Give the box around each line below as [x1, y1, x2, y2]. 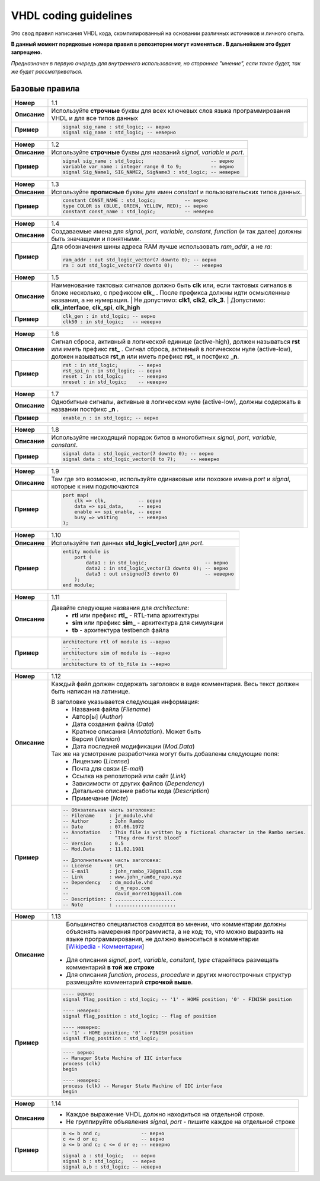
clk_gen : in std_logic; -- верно [62, 313, 156, 320]
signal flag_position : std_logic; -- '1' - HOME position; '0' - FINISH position [62, 996, 292, 1003]
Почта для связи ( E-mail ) [72, 764, 144, 772]
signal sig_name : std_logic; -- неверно [62, 129, 176, 135]
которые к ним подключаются [51, 482, 139, 491]
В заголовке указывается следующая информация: [51, 697, 200, 706]
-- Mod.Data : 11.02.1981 [62, 845, 145, 852]
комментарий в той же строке [66, 963, 155, 971]
